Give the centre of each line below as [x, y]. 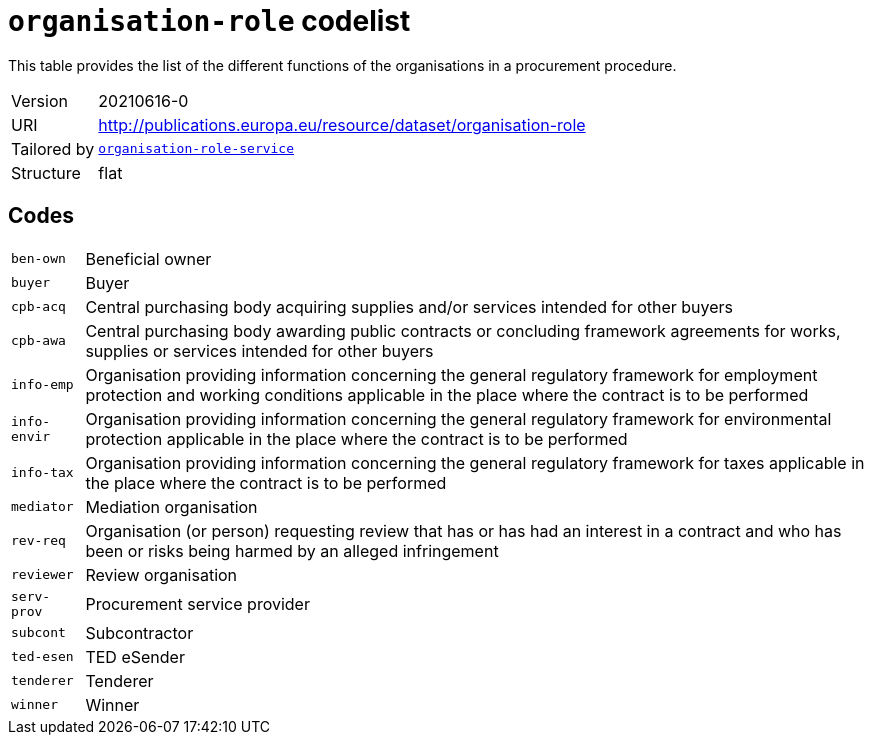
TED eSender [135, 656]
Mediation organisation [171, 506]
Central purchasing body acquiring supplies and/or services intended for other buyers [409, 306]
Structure [46, 172]
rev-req [38, 541]
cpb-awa [38, 341]
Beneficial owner [148, 258]
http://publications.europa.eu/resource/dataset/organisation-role [342, 124]
